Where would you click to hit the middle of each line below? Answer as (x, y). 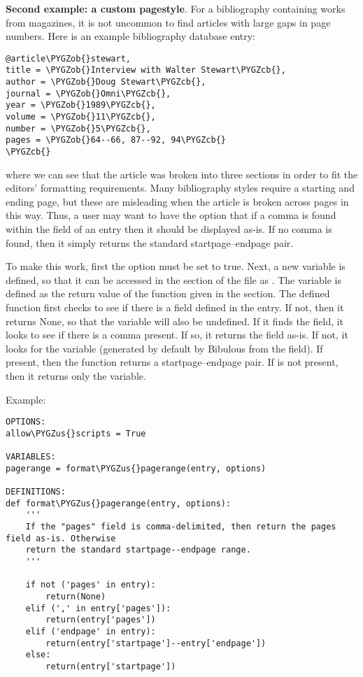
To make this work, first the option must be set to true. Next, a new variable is (176, 266)
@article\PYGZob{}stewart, (68, 58)
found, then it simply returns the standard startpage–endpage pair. (150, 242)
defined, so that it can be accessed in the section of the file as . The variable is (173, 279)
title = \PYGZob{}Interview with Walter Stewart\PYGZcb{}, (146, 70)
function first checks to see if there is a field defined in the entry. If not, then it (175, 307)
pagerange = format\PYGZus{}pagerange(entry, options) (136, 468)
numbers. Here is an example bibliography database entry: (131, 36)
